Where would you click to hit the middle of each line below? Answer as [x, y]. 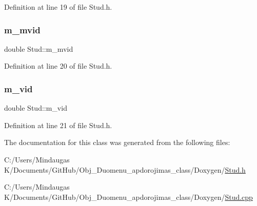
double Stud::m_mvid [39, 48]
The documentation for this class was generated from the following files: [117, 142]
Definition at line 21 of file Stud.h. [58, 125]
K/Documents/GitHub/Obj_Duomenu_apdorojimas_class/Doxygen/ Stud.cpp [128, 197]
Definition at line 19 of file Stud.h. [58, 7]
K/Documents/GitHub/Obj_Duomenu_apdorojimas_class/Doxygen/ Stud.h [125, 169]
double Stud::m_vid [36, 108]
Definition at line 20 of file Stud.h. [58, 66]
